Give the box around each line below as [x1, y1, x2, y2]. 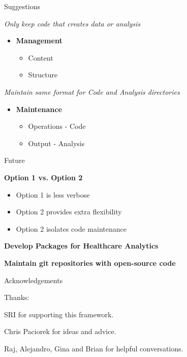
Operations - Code [28, 121, 86, 131]
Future [4, 155, 25, 166]
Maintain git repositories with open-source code [4, 257, 176, 268]
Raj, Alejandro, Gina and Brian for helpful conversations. [4, 343, 183, 353]
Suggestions [4, 1, 40, 11]
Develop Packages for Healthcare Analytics [4, 240, 159, 251]
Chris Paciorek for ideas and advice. [4, 326, 116, 337]
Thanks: [4, 292, 29, 303]
